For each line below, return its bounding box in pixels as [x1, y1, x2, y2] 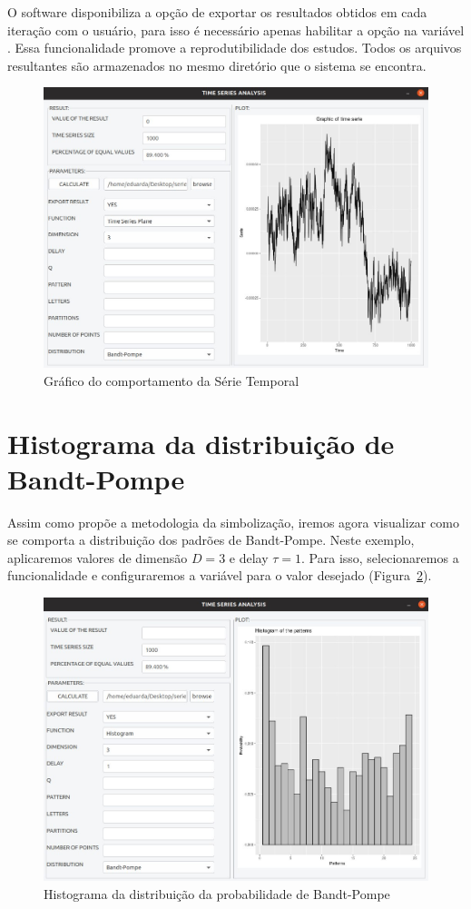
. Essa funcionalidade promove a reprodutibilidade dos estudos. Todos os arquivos [7, 38, 462, 57]
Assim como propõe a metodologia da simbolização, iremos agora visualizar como [7, 512, 459, 531]
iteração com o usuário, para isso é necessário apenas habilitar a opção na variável [7, 20, 465, 39]
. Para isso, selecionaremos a [301, 548, 459, 567]
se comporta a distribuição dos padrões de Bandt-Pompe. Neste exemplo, [7, 530, 415, 549]
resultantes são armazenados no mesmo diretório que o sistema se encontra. [7, 55, 427, 74]
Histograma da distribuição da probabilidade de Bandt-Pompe [44, 884, 390, 903]
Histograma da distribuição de [7, 424, 395, 461]
